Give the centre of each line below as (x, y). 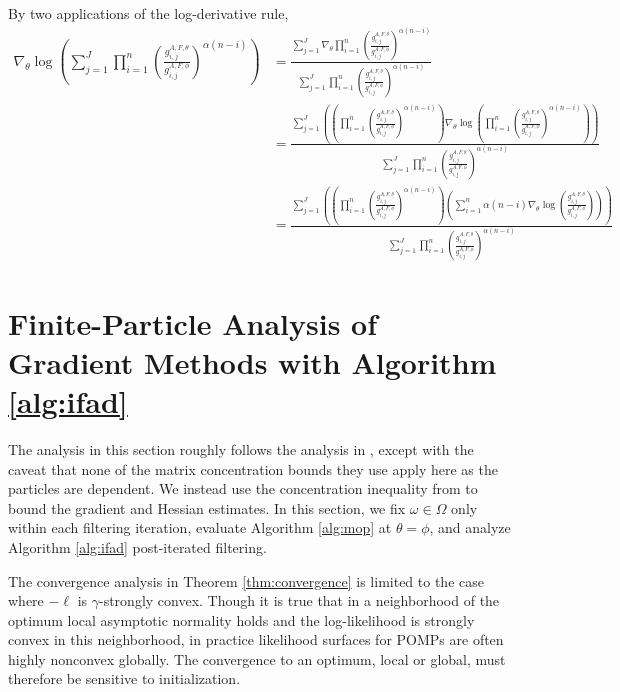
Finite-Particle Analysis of (193, 322)
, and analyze (470, 527)
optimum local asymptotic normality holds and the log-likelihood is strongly (241, 619)
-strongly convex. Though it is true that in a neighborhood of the (299, 600)
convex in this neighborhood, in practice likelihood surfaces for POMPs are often (256, 639)
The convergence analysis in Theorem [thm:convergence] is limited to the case (246, 580)
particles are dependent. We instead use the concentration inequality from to (243, 488)
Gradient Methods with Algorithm (252, 361)
